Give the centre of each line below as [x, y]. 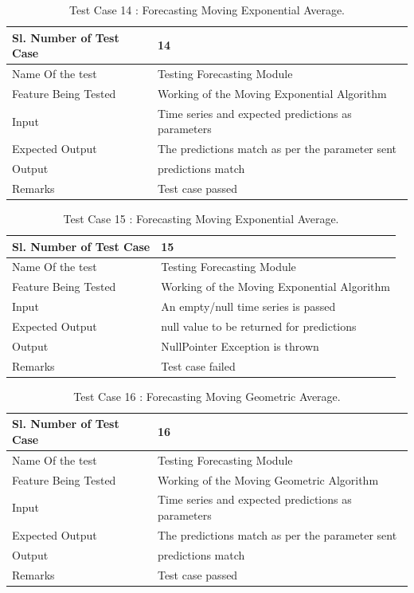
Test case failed [198, 365]
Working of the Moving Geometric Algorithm [268, 479]
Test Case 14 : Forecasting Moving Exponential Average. [207, 10]
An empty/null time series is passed [248, 306]
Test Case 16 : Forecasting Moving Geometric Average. [207, 396]
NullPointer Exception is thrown [240, 346]
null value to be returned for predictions [259, 326]
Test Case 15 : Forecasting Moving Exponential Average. [201, 218]
